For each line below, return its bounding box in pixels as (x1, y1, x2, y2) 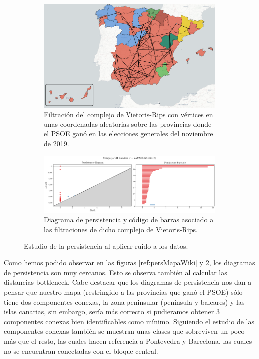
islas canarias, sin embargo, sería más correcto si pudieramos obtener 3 (4, 306, 220, 317)
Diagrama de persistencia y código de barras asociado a (44, 214, 214, 225)
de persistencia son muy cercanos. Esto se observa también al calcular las (4, 267, 227, 277)
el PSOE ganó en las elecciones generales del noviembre (44, 128, 213, 139)
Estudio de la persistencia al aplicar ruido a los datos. (24, 240, 188, 251)
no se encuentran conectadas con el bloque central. (4, 345, 158, 356)
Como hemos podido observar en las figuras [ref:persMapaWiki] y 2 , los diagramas (4, 257, 255, 268)
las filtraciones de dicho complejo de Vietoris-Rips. (44, 224, 198, 234)
